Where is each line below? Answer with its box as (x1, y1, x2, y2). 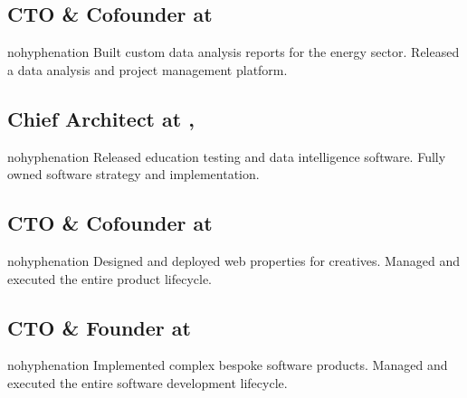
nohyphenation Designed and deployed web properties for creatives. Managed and (7, 251, 460, 270)
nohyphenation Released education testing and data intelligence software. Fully (7, 147, 446, 166)
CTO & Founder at (7, 313, 191, 341)
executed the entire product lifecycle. (7, 269, 213, 288)
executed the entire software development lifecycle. (7, 373, 288, 392)
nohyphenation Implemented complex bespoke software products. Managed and (7, 355, 448, 374)
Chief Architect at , (7, 104, 195, 132)
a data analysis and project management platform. (7, 60, 288, 79)
